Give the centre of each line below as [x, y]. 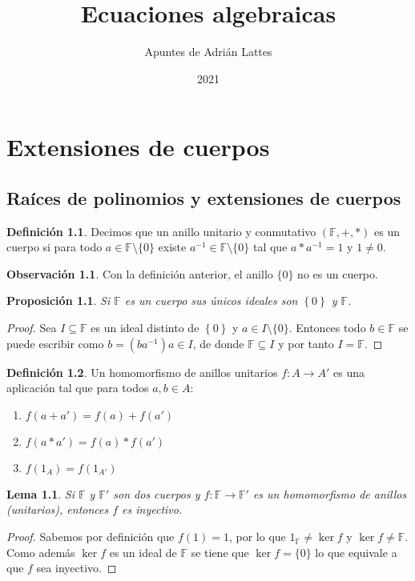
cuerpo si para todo [54, 247]
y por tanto [306, 343]
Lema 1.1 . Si [40, 493]
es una [349, 372]
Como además [41, 552]
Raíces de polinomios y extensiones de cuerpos [204, 197]
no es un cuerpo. [338, 273]
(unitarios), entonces [58, 509]
